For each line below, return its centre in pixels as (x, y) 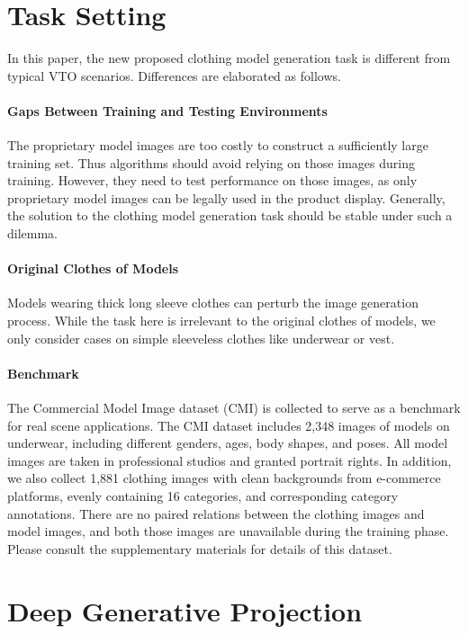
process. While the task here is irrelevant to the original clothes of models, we (221, 321)
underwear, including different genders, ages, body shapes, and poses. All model (228, 443)
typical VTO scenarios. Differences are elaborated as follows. (174, 75)
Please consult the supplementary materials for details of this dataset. (200, 548)
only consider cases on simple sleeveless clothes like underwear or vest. (201, 338)
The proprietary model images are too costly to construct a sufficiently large (218, 145)
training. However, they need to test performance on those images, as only (212, 180)
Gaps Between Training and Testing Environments (167, 110)
